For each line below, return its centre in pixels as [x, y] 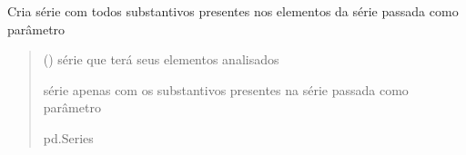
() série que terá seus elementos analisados [161, 59]
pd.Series [68, 137]
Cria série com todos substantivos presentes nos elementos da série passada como [233, 11]
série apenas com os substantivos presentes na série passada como [226, 89]
